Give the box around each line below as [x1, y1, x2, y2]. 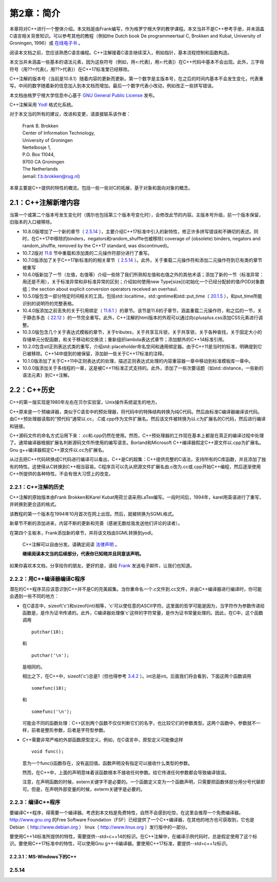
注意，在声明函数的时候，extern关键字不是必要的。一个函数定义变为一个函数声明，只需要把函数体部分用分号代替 [22, 779, 261, 785]
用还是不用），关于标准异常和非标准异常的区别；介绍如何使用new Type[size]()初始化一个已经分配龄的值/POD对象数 [22, 279, 265, 285]
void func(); [31, 748, 64, 755]
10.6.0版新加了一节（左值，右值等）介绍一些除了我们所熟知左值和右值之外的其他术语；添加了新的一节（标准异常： [22, 271, 264, 278]
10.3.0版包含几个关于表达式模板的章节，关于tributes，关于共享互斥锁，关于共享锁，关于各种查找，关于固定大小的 [22, 329, 262, 335]
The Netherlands [22, 166, 58, 172]
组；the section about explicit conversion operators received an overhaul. [22, 286, 178, 292]
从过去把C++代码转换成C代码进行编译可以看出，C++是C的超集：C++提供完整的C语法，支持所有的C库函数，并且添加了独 [9, 456, 266, 463]
